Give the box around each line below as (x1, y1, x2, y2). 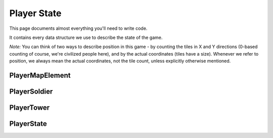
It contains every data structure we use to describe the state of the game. (9, 34, 163, 40)
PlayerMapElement (9, 71, 71, 79)
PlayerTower (9, 103, 50, 112)
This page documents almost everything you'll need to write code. (9, 25, 148, 31)
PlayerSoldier (9, 87, 53, 96)
